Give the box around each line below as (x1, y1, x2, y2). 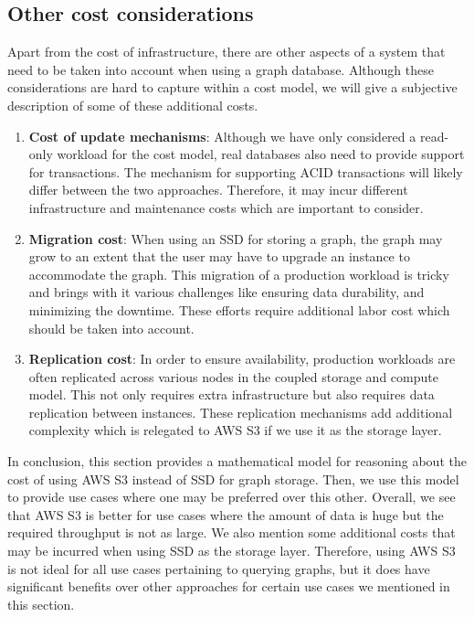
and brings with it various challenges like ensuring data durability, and (28, 282, 425, 302)
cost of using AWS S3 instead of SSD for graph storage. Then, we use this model (7, 469, 459, 488)
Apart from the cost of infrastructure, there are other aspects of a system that (7, 42, 446, 61)
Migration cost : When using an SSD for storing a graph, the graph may (28, 229, 443, 248)
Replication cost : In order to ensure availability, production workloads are (28, 349, 456, 368)
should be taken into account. (28, 318, 195, 337)
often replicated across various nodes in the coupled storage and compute (28, 367, 438, 386)
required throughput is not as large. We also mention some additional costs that (7, 523, 456, 542)
